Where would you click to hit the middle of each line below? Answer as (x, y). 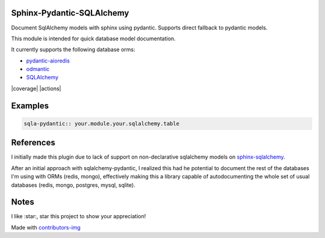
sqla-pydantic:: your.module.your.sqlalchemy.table (102, 124)
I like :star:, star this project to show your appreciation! (79, 216)
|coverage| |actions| (36, 88)
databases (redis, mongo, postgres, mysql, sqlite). (73, 185)
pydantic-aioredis (48, 61)
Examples (30, 105)
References (33, 143)
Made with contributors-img (46, 227)
